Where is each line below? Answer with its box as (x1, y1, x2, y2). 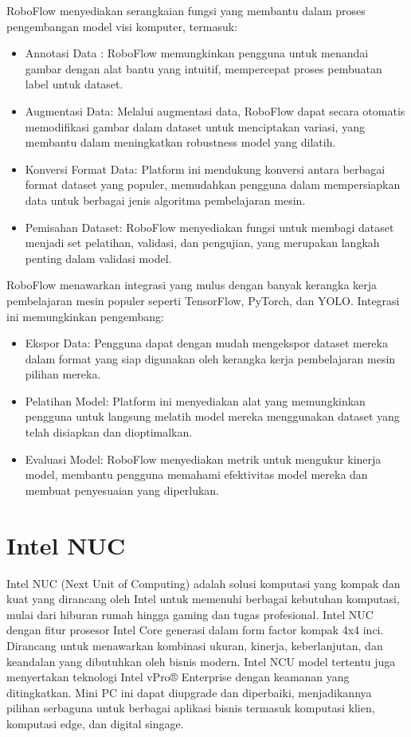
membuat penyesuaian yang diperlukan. (25, 481, 220, 498)
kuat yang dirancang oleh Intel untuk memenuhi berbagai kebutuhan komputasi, (6, 590, 400, 607)
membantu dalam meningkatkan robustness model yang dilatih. (25, 134, 336, 151)
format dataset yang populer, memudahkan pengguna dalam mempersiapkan (25, 176, 401, 193)
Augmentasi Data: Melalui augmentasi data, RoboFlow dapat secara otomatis (25, 102, 405, 119)
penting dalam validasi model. (25, 249, 172, 266)
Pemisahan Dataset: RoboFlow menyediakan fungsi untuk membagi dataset (25, 218, 394, 235)
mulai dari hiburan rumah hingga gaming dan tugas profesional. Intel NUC (6, 606, 374, 622)
